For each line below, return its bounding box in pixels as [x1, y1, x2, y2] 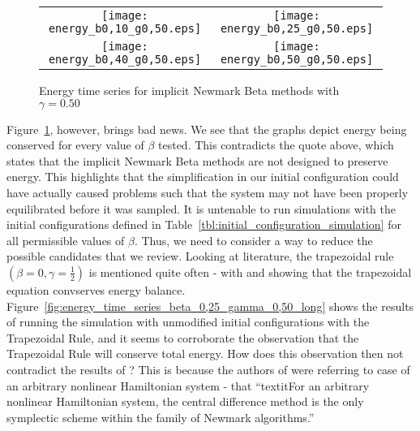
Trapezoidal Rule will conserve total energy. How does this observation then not [6, 345, 404, 362]
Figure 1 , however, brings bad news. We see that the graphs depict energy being [6, 120, 407, 137]
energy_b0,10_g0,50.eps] [48, 22, 202, 35]
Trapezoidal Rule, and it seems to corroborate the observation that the [6, 329, 359, 346]
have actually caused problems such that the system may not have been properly [6, 183, 409, 200]
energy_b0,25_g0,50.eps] [220, 22, 374, 35]
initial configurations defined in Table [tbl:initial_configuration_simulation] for [6, 216, 401, 233]
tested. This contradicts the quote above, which [158, 136, 394, 153]
